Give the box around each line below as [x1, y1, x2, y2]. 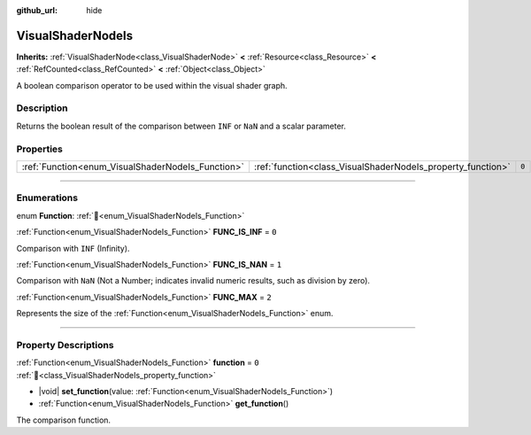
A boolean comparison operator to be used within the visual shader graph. [16, 80, 288, 90]
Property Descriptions [16, 338, 114, 351]
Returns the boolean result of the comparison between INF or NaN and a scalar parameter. [16, 120, 347, 131]
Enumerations [16, 191, 79, 204]
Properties [16, 143, 64, 155]
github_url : [16, 5, 58, 15]
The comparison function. [16, 415, 111, 425]
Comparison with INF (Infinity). [16, 243, 130, 253]
